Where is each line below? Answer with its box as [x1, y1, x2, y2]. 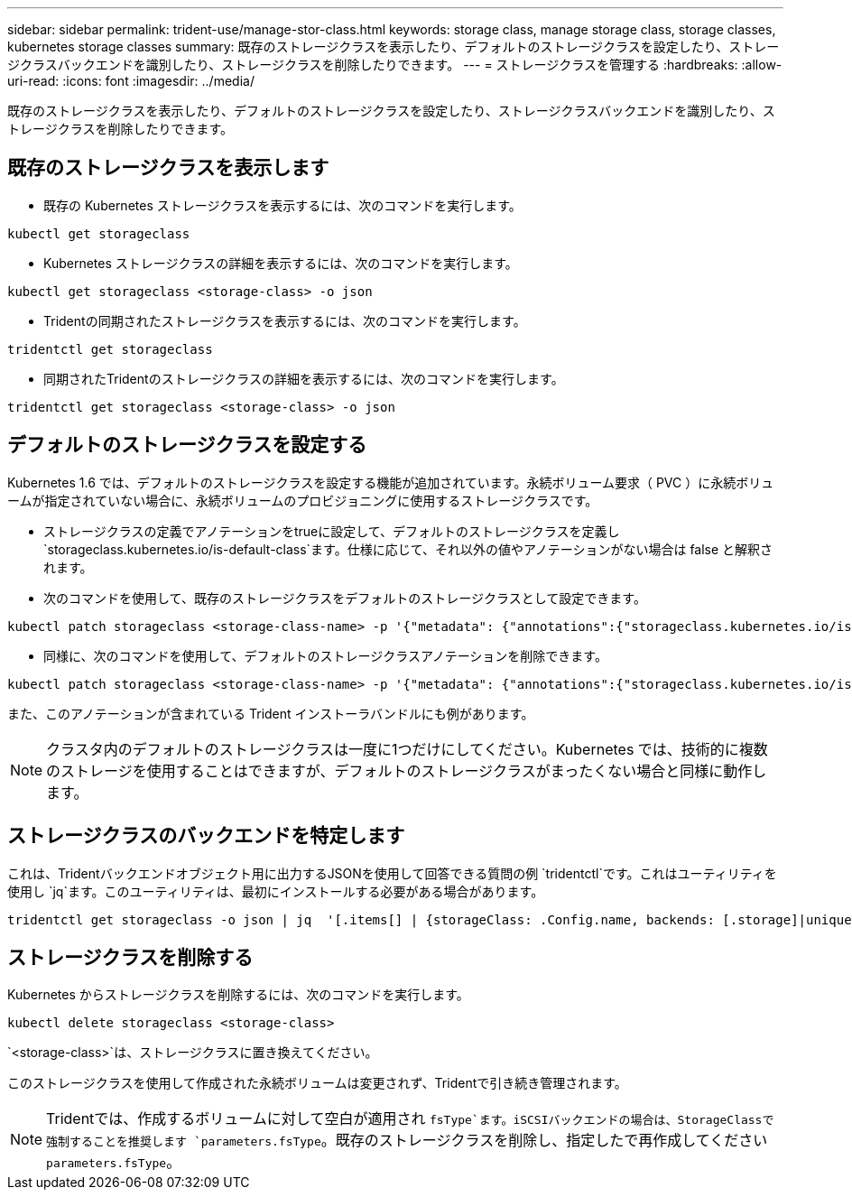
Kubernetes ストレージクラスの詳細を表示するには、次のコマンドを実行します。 [43, 255, 518, 271]
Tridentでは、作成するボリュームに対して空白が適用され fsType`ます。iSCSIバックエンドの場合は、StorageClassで [46, 1109, 774, 1128]
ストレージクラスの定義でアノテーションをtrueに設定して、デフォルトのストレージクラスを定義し [43, 523, 620, 539]
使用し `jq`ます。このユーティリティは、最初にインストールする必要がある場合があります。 [7, 883, 544, 899]
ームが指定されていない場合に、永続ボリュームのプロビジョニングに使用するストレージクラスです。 [7, 492, 598, 508]
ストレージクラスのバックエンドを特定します [7, 824, 405, 848]
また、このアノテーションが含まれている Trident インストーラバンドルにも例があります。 [7, 705, 534, 721]
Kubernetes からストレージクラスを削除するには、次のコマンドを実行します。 [7, 987, 469, 1003]
